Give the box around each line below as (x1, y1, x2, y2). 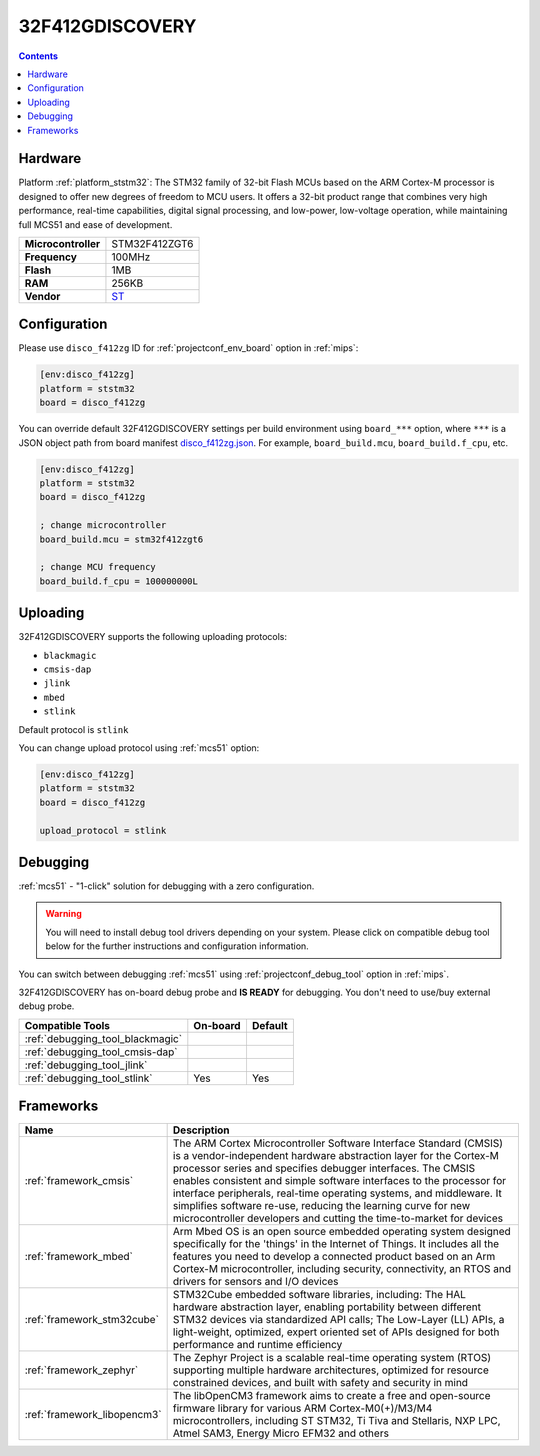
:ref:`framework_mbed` (24, 1250, 134, 1264)
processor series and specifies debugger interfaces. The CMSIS (172, 1161, 476, 1175)
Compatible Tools (24, 1018, 110, 1032)
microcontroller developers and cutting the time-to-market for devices (172, 1211, 504, 1225)
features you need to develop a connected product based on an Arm (172, 1250, 496, 1264)
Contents (18, 50, 59, 62)
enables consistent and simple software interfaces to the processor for (172, 1174, 507, 1188)
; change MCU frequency (39, 561, 157, 573)
